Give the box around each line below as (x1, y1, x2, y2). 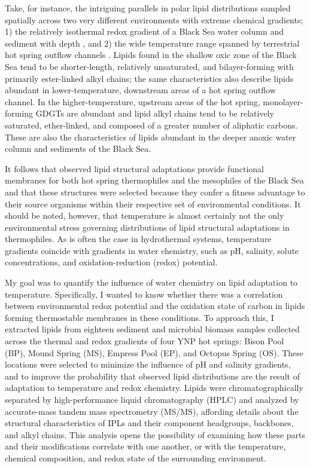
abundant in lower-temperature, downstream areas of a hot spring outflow (5, 84, 276, 96)
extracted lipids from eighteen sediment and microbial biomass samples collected (5, 323, 300, 335)
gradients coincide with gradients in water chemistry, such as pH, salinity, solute (5, 244, 299, 256)
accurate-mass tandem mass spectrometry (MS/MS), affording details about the (5, 405, 299, 417)
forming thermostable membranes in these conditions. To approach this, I (5, 311, 274, 323)
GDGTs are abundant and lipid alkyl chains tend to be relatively (35, 107, 274, 120)
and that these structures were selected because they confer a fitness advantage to (5, 185, 305, 198)
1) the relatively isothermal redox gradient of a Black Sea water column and (5, 25, 284, 38)
